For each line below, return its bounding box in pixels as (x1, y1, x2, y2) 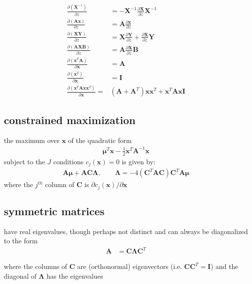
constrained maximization (4, 112, 136, 127)
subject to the (4, 156, 45, 166)
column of (45, 179, 75, 189)
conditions (53, 156, 84, 166)
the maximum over (4, 135, 60, 145)
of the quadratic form (68, 135, 132, 145)
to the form (4, 236, 38, 246)
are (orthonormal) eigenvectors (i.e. (77, 261, 182, 271)
